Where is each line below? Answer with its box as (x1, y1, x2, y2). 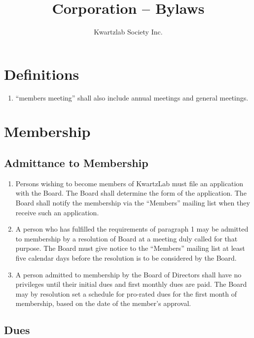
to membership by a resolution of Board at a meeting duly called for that (15, 233, 238, 243)
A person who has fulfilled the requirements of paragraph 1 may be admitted (15, 224, 249, 234)
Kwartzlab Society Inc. (94, 27, 163, 37)
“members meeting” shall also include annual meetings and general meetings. (15, 92, 249, 102)
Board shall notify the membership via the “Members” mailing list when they (15, 198, 250, 208)
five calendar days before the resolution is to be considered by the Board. (15, 252, 237, 263)
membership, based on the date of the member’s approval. (15, 298, 191, 308)
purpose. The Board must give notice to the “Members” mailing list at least (15, 243, 245, 253)
